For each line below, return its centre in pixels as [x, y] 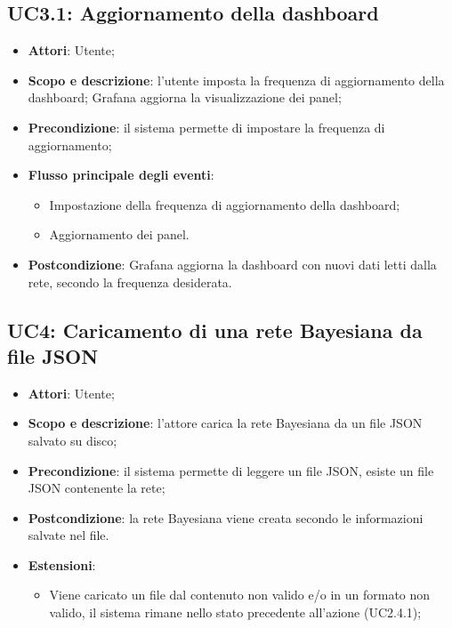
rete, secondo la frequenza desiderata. [130, 282]
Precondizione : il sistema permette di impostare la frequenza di [206, 127]
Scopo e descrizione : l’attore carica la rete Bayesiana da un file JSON [225, 423]
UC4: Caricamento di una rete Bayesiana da [215, 330]
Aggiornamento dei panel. [119, 234]
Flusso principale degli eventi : [121, 175]
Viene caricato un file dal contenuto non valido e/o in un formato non [240, 595]
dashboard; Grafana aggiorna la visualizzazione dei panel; [185, 97]
